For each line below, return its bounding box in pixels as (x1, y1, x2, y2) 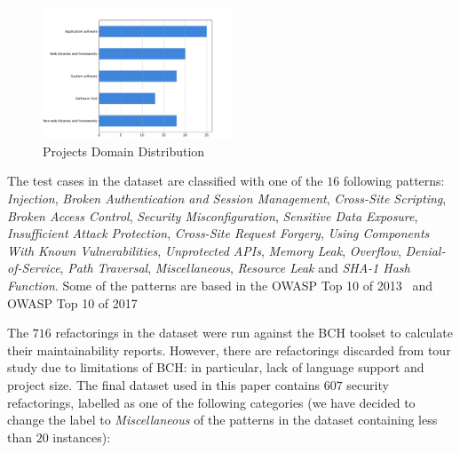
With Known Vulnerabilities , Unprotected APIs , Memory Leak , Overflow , (7, 241, 401, 259)
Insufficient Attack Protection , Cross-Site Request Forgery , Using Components (7, 224, 430, 242)
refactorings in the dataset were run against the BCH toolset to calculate (55, 323, 453, 342)
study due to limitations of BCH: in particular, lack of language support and (7, 358, 424, 377)
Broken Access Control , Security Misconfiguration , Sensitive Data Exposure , (7, 206, 418, 225)
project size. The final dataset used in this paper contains (7, 375, 321, 393)
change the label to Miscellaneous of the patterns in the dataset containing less (7, 410, 438, 429)
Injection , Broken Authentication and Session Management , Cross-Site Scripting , (7, 189, 447, 208)
